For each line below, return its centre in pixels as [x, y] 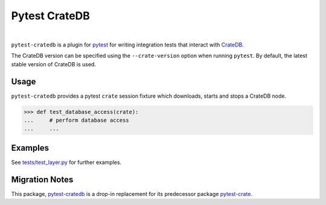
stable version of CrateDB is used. [54, 64]
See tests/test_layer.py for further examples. [66, 162]
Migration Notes [42, 179]
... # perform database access [76, 120]
